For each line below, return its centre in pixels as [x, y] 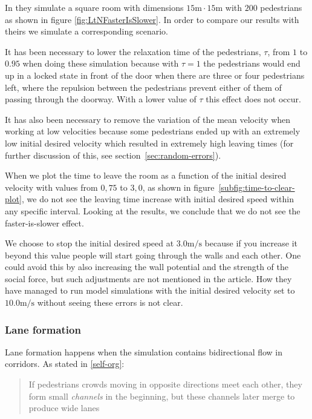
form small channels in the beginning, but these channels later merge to [162, 396]
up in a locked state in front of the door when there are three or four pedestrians [155, 75]
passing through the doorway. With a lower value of [101, 99]
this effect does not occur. [253, 99]
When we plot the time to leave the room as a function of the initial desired [146, 175]
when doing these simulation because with [101, 63]
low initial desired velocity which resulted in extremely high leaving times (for [149, 143]
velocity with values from [51, 187]
